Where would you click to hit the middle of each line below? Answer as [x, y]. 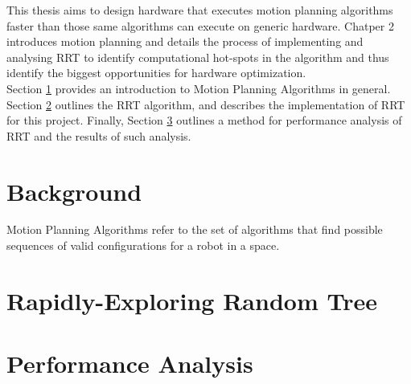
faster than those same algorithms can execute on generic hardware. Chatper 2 [200, 25]
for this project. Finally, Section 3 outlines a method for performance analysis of [204, 120]
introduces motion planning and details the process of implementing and [185, 41]
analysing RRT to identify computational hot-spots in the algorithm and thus [198, 57]
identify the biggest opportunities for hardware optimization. [156, 73]
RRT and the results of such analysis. [99, 135]
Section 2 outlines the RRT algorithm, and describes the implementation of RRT [206, 104]
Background [74, 191]
